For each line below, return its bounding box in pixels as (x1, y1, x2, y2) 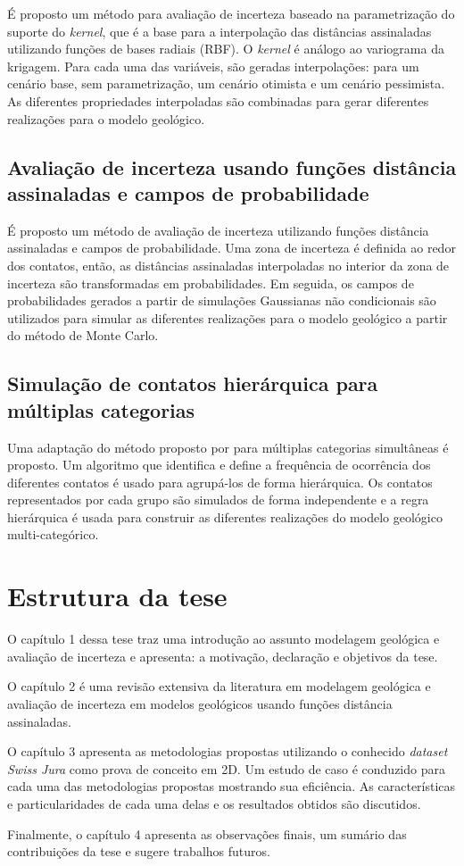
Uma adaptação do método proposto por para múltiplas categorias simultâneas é (7, 437, 449, 456)
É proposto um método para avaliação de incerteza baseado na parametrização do (7, 4, 455, 22)
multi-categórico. (7, 525, 99, 544)
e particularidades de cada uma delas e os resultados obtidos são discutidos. (7, 794, 421, 812)
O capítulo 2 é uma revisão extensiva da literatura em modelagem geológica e (7, 677, 431, 695)
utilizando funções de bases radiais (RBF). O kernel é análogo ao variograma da (7, 39, 444, 58)
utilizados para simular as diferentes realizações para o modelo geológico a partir (7, 308, 448, 327)
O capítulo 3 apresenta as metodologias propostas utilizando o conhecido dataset (7, 742, 448, 761)
